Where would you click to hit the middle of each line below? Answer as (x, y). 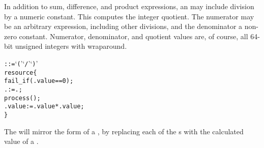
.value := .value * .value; (44, 107)
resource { (21, 72)
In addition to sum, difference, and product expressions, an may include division (129, 6)
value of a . (21, 141)
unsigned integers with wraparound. (71, 46)
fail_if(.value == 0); (39, 81)
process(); (22, 98)
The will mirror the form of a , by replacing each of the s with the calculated (124, 131)
